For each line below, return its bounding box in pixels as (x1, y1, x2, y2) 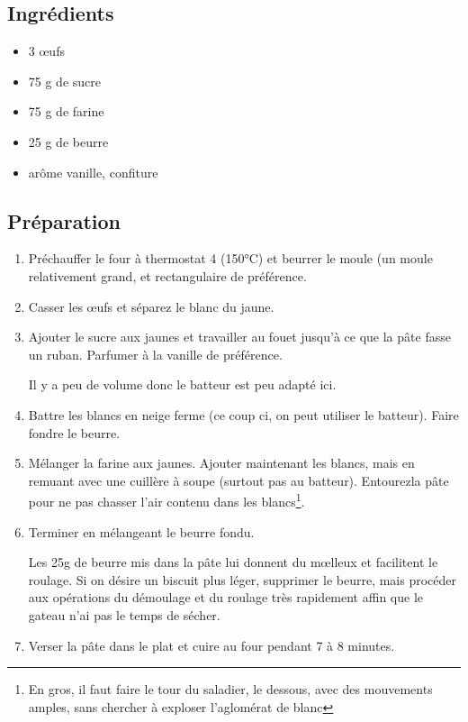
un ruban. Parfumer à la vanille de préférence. (28, 344, 283, 363)
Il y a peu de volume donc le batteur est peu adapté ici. (28, 375, 337, 394)
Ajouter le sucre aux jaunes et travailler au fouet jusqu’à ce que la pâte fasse (28, 327, 451, 346)
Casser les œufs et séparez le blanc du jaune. (28, 297, 274, 315)
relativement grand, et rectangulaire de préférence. (28, 266, 307, 285)
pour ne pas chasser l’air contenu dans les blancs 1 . (28, 489, 305, 510)
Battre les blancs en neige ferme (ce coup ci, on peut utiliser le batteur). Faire (28, 405, 459, 424)
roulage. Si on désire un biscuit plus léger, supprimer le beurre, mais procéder (28, 570, 456, 589)
